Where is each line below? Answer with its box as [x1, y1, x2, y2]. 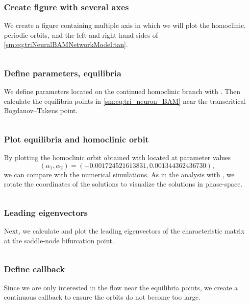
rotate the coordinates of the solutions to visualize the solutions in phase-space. [4, 179, 243, 189]
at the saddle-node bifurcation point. [4, 235, 114, 245]
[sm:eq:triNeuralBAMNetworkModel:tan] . [4, 39, 128, 49]
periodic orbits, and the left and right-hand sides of [4, 29, 158, 40]
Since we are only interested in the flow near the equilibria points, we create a [4, 282, 238, 292]
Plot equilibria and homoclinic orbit [4, 133, 149, 145]
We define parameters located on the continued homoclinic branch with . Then [4, 86, 241, 96]
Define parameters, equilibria [4, 67, 122, 79]
